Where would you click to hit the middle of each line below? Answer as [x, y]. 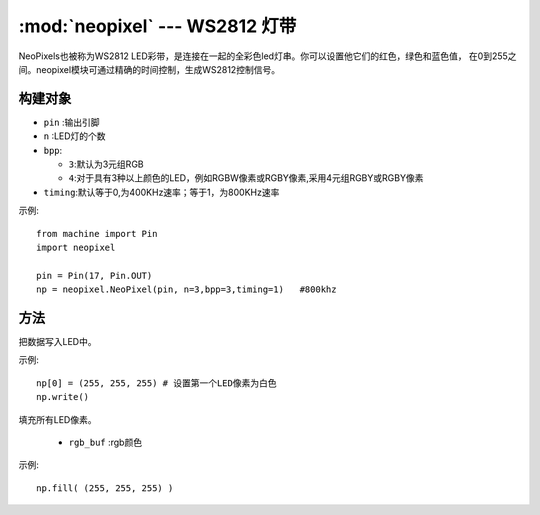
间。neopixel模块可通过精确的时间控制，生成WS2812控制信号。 [149, 69]
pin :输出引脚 [71, 122]
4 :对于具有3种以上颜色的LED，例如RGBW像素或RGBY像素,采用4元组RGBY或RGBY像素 [246, 178]
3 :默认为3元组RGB [106, 164]
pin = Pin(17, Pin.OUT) [94, 275]
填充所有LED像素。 [57, 419]
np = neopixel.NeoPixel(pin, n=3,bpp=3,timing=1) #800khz [186, 289]
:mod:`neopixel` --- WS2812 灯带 [157, 26]
